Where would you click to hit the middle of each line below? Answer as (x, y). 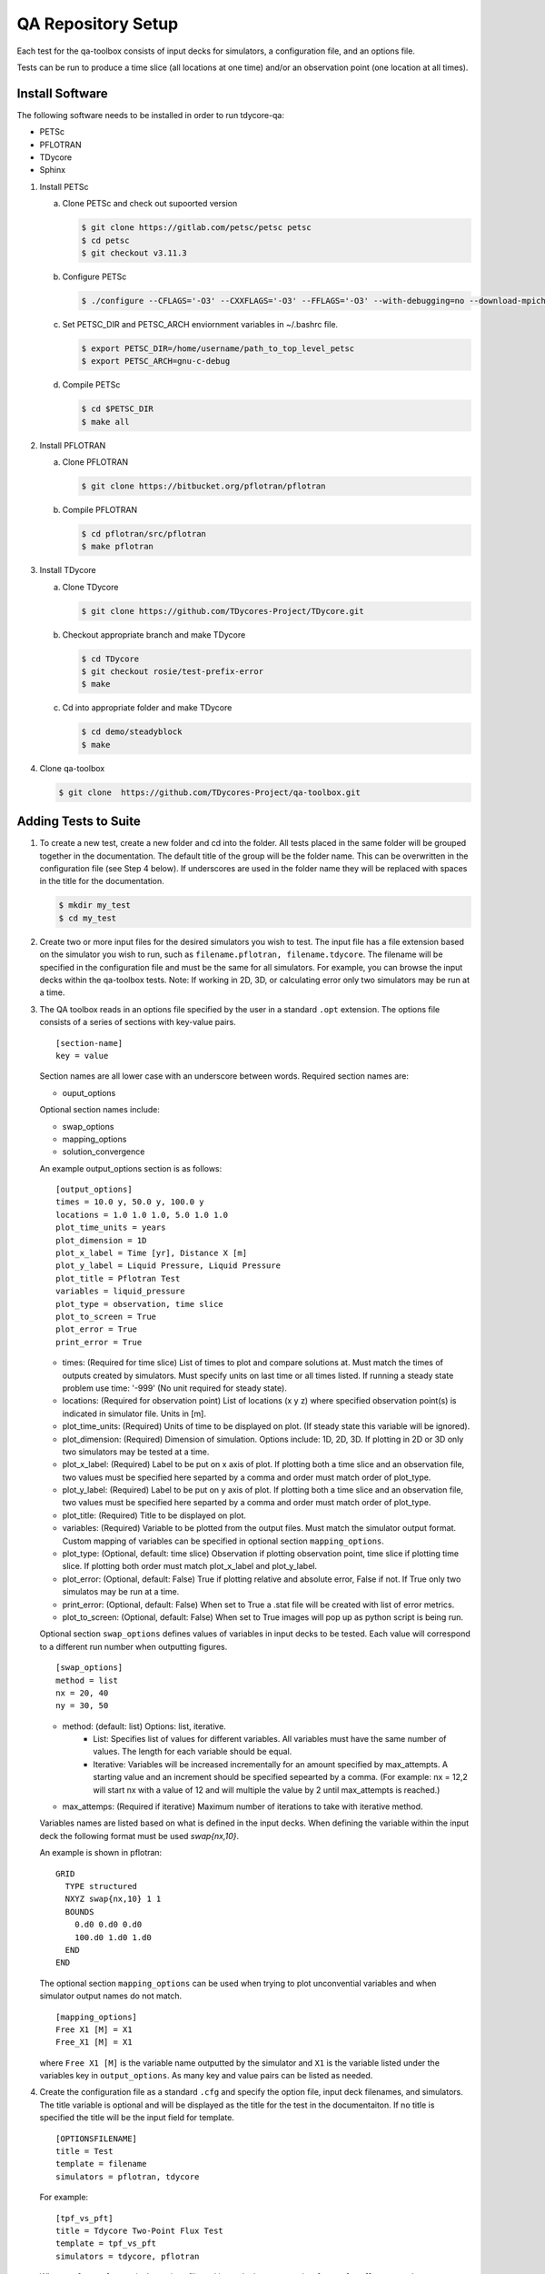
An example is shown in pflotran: (101, 1853)
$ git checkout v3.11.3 (134, 253)
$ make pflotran (118, 547)
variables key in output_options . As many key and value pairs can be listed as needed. (206, 2076)
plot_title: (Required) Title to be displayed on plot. (154, 1515)
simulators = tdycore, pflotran (128, 2256)
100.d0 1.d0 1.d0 (113, 1937)
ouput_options (89, 1092)
